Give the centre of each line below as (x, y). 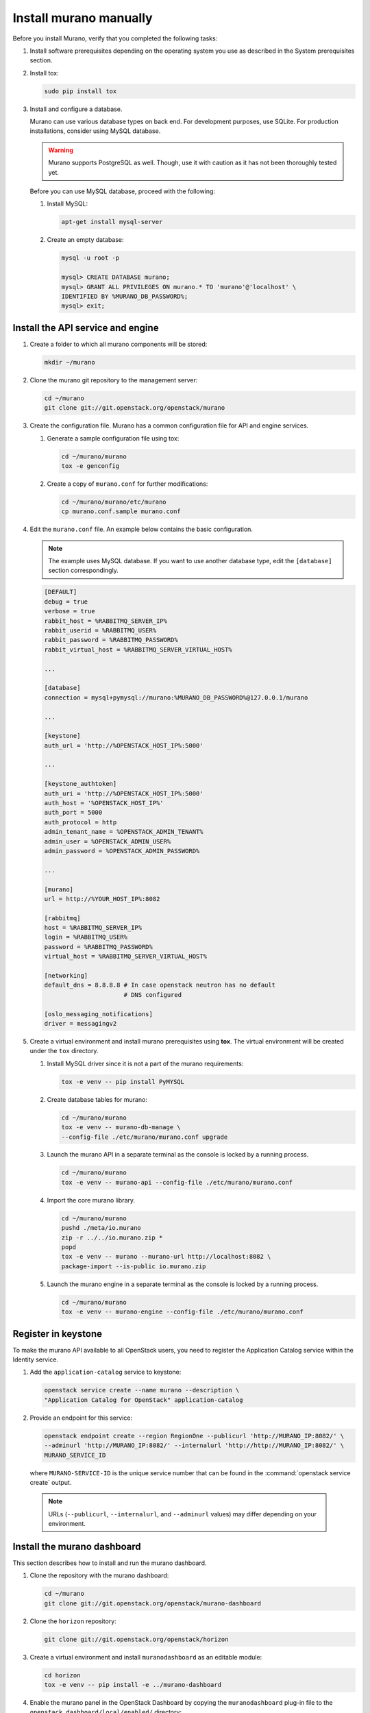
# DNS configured (152, 995)
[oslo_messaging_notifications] (99, 1014)
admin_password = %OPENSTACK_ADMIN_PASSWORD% (122, 851)
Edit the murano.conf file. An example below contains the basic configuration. (141, 529)
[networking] (66, 976)
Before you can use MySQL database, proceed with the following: (123, 191)
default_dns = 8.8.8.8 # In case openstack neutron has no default (160, 985)
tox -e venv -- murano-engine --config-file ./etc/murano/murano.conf (183, 1312)
